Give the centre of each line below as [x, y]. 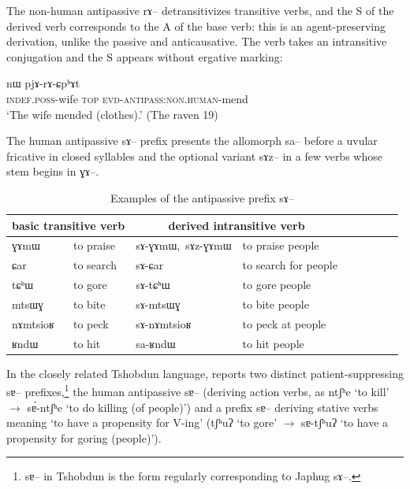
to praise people [281, 245]
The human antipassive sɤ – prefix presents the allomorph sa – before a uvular [192, 141]
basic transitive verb [69, 225]
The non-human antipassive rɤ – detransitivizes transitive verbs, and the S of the [200, 10]
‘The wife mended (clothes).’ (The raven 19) [112, 114]
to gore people [277, 285]
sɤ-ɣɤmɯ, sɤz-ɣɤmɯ [184, 245]
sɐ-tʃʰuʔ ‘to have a [345, 422]
